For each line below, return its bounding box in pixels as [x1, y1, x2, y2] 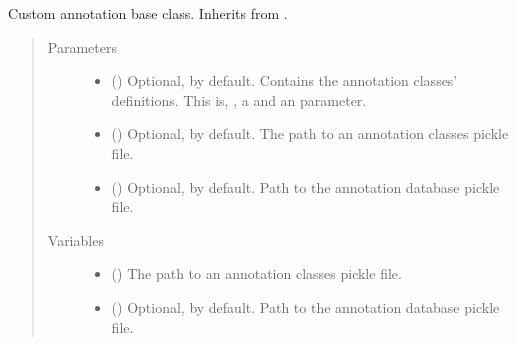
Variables [47, 229, 104, 250]
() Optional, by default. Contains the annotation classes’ [111, 70, 458, 91]
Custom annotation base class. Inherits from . [8, 3, 288, 23]
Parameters [47, 36, 117, 57]
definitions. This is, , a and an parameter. [111, 89, 367, 110]
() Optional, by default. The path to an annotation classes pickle [111, 123, 509, 144]
